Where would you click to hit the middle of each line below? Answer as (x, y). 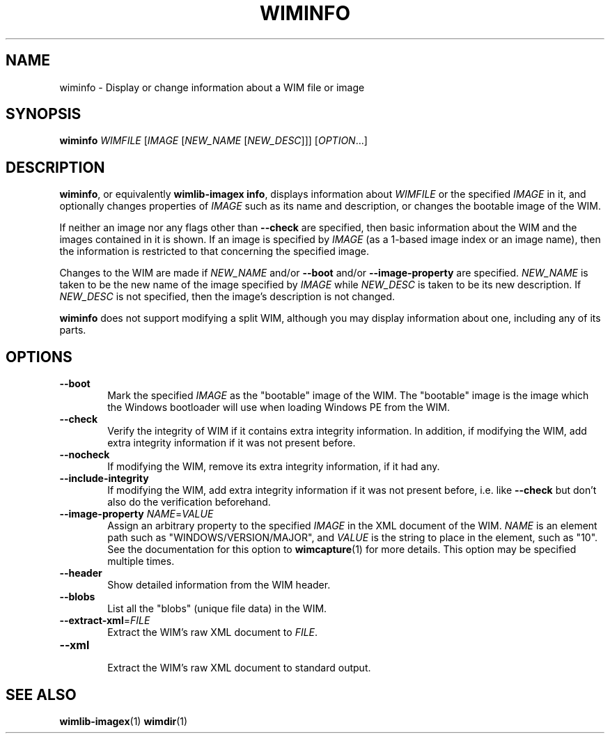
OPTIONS (39, 357)
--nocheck (85, 455)
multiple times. (141, 561)
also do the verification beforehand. (189, 502)
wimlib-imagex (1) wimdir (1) (124, 721)
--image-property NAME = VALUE (136, 514)
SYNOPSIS (44, 114)
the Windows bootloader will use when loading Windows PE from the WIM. (279, 407)
